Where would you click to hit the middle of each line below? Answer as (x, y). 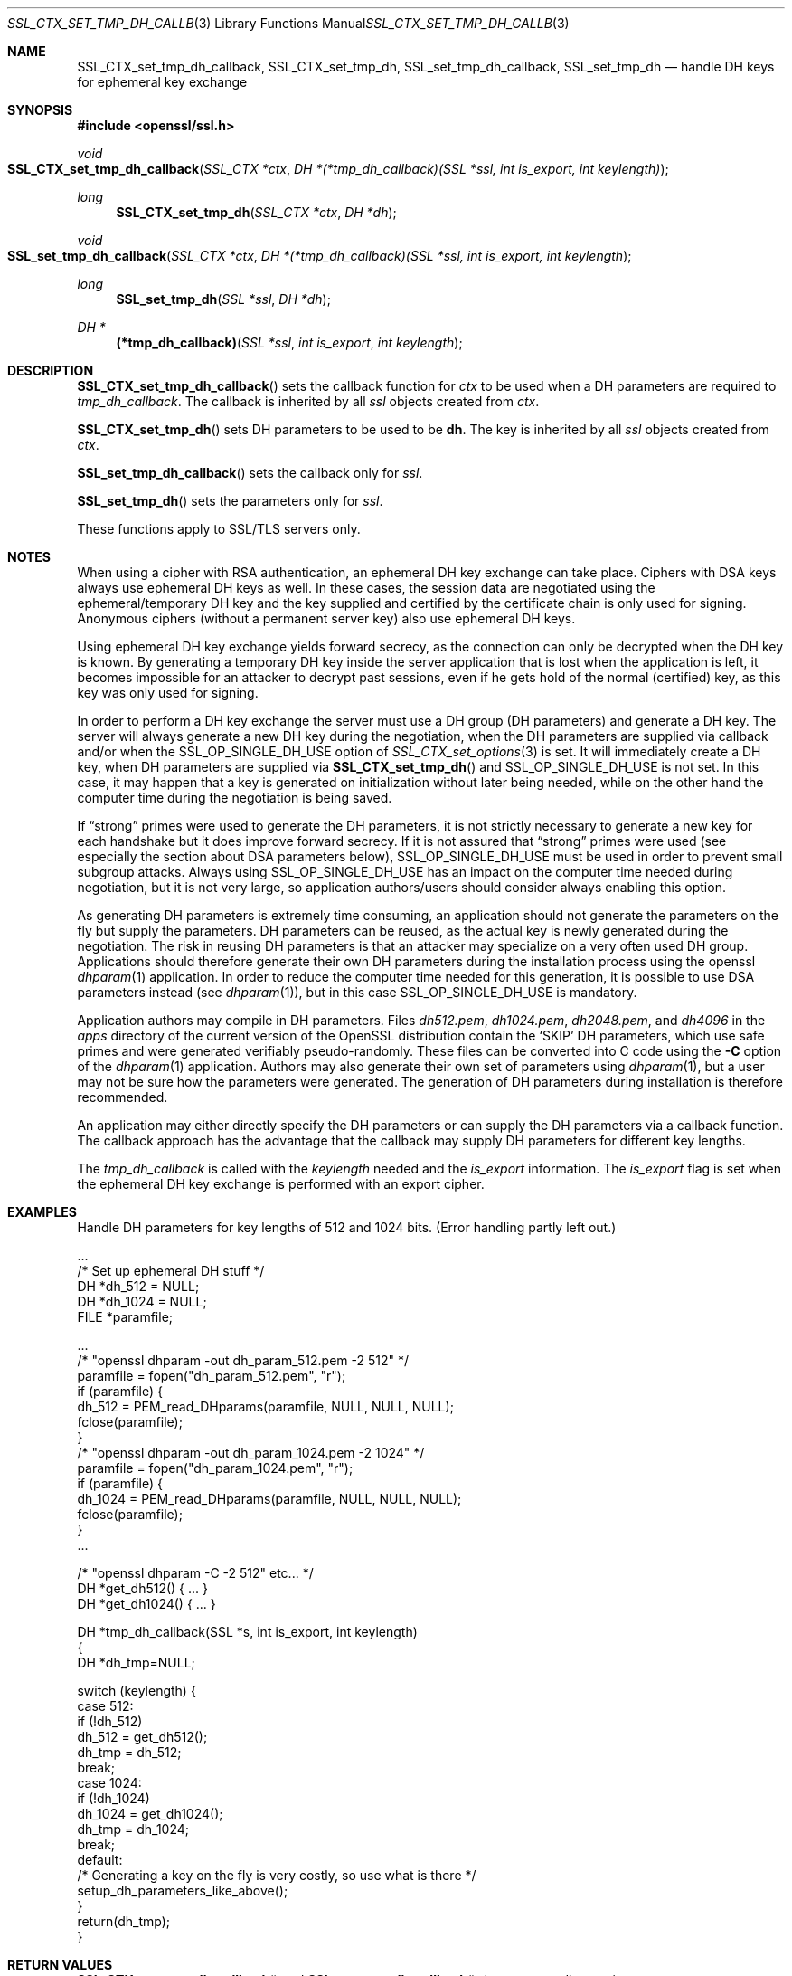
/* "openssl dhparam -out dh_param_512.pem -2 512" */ (243, 1360)
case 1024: (109, 1783)
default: (100, 1860)
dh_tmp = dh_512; (129, 1752)
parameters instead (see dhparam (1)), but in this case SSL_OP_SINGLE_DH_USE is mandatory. (357, 992)
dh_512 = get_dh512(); (142, 1737)
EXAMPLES (42, 1212)
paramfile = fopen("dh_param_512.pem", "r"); (212, 1376)
